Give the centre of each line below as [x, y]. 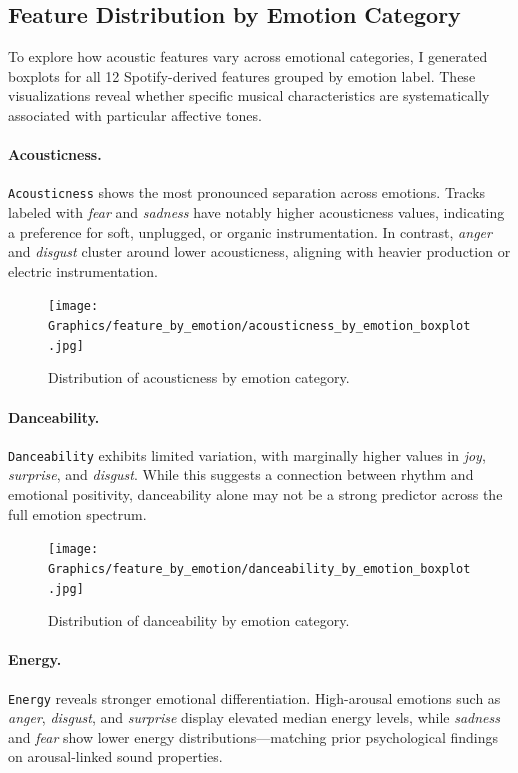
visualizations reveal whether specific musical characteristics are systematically [249, 95]
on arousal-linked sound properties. [115, 756]
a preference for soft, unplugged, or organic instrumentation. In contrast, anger [250, 231]
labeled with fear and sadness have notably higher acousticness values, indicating [256, 212]
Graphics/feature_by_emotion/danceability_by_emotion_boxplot [259, 568]
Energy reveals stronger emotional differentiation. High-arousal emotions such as [254, 697]
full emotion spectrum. [77, 513]
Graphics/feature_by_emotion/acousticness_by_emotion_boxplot [259, 326]
